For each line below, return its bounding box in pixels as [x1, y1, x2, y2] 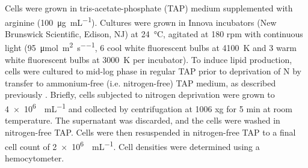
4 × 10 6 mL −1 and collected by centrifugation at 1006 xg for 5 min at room [5, 101, 293, 115]
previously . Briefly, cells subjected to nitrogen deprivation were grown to [5, 88, 275, 101]
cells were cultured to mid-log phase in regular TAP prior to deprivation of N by [5, 65, 301, 77]
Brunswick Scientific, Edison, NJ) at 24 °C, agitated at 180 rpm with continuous [5, 27, 303, 40]
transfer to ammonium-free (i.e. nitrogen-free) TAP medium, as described [5, 76, 276, 89]
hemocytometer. [5, 151, 64, 164]
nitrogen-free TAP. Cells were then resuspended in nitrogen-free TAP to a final [5, 125, 296, 138]
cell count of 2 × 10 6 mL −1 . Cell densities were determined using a [5, 138, 260, 152]
